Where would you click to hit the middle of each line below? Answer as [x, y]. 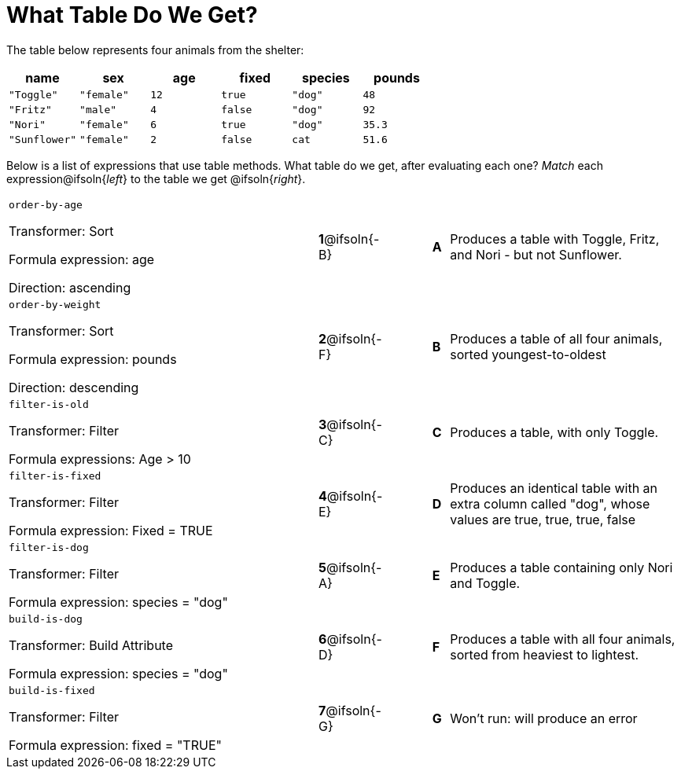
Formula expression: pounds [93, 359]
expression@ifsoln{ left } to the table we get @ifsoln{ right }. [156, 178]
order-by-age [46, 204]
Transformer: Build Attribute [91, 645]
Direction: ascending [70, 287]
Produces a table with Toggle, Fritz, [555, 239]
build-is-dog [46, 619]
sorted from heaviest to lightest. [545, 655]
